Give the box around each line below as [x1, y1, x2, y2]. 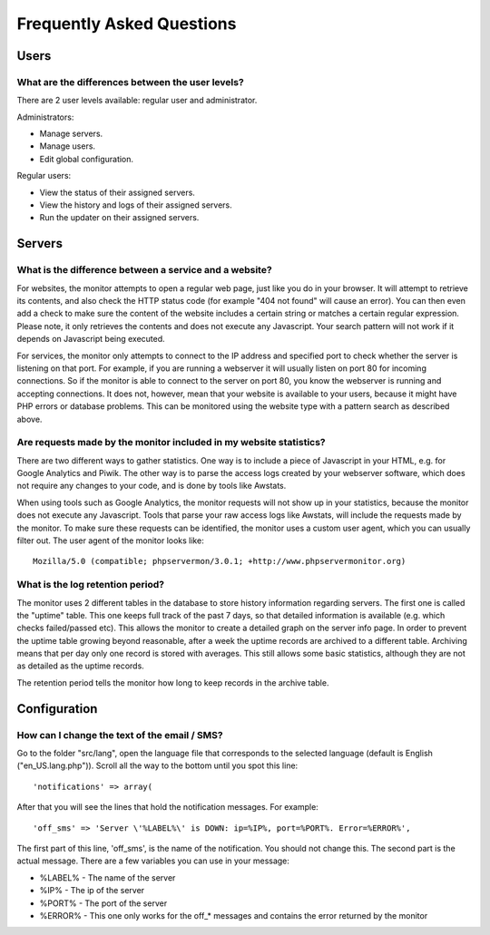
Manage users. [39, 141, 95, 151]
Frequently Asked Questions [16, 14, 237, 34]
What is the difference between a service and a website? [16, 264, 272, 277]
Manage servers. [39, 128, 103, 140]
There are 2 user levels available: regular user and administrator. [16, 95, 258, 106]
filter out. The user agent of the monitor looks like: [16, 535, 204, 546]
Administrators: [16, 112, 74, 122]
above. [16, 414, 43, 424]
